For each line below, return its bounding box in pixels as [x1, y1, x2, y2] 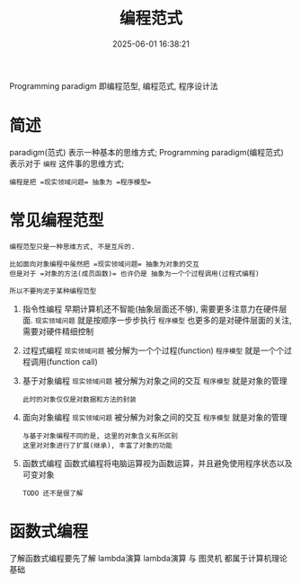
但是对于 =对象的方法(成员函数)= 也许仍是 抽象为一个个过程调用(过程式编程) [9, 269, 260, 278]
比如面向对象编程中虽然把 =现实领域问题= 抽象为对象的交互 [9, 260, 199, 269]
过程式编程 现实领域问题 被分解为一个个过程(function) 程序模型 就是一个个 [22, 345, 285, 356]
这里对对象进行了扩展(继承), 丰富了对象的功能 [22, 441, 173, 450]
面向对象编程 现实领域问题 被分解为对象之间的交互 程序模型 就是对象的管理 [22, 411, 288, 422]
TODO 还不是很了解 [22, 489, 84, 498]
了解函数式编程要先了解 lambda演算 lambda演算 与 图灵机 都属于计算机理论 [9, 552, 288, 563]
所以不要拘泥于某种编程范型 [9, 287, 97, 296]
